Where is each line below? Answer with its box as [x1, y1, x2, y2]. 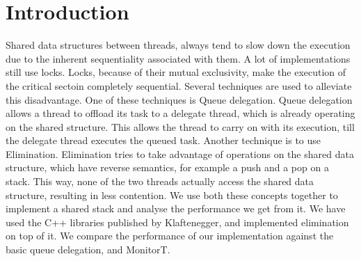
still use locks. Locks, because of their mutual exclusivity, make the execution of [6, 65, 346, 79]
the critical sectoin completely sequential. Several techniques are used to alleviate [6, 78, 352, 93]
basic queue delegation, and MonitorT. [6, 242, 170, 257]
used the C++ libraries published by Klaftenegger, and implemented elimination [6, 214, 349, 229]
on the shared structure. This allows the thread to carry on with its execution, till [6, 119, 355, 134]
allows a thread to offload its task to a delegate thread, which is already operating [6, 106, 355, 120]
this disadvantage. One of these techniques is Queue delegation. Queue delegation [6, 92, 353, 106]
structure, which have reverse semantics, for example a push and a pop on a [6, 160, 329, 175]
